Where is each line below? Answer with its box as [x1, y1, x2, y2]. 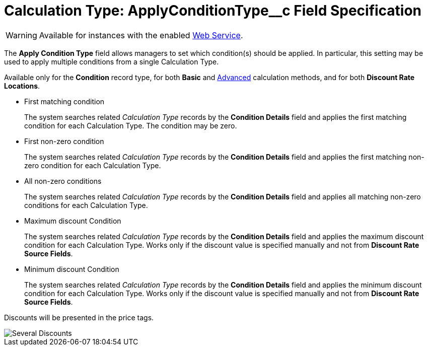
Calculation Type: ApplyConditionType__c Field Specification [4, 2, 422, 19]
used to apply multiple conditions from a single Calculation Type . [4, 57, 219, 66]
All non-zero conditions [24, 176, 102, 185]
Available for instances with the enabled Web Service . [39, 30, 243, 40]
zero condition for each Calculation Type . [24, 161, 161, 170]
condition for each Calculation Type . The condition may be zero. [24, 121, 237, 130]
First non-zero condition [24, 136, 104, 146]
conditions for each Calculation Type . [24, 200, 148, 209]
